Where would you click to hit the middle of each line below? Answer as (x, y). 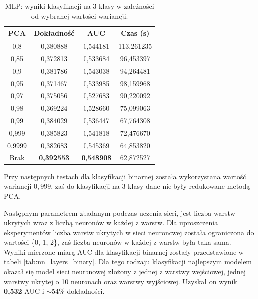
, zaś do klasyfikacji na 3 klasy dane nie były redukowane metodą (150, 186)
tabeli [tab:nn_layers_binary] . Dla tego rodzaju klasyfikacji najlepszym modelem (128, 261)
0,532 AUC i (24, 291)
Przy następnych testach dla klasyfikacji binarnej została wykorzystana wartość (125, 176)
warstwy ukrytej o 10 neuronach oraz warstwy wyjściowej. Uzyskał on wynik (121, 281)
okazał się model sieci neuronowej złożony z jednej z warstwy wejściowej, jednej (125, 271)
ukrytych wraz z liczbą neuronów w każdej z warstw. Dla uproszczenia (111, 223)
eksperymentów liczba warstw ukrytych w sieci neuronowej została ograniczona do (129, 232)
